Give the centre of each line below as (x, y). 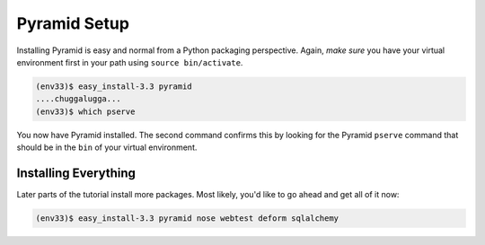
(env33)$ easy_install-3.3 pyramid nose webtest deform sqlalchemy (187, 218)
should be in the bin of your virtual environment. (107, 147)
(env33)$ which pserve (85, 111)
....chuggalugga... (78, 99)
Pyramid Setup (73, 23)
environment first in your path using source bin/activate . (130, 62)
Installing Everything (76, 173)
